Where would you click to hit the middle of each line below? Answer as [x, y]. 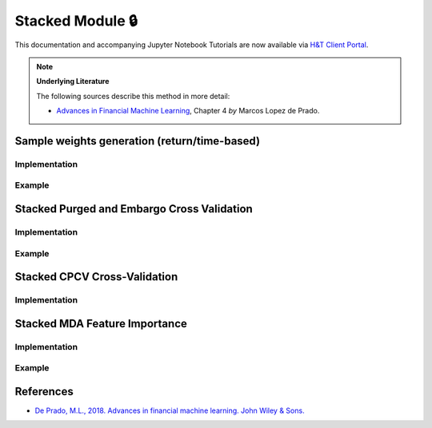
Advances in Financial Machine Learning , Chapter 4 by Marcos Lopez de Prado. [188, 111]
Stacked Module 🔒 [76, 21]
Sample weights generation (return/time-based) [137, 141]
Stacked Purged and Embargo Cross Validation [134, 209]
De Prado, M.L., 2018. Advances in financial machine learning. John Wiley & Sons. [170, 410]
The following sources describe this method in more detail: [133, 96]
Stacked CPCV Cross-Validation [96, 277]
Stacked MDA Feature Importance [101, 323]
